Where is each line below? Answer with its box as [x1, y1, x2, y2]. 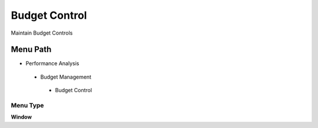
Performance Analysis [25, 60, 79, 67]
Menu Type [11, 102, 44, 109]
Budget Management [40, 73, 91, 80]
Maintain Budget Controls [11, 29, 73, 36]
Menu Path [11, 45, 52, 55]
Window [11, 113, 32, 120]
